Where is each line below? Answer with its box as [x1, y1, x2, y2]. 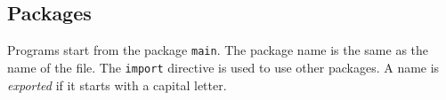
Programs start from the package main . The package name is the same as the [7, 41, 429, 59]
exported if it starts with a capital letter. [7, 75, 227, 94]
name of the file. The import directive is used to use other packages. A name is [7, 58, 440, 76]
